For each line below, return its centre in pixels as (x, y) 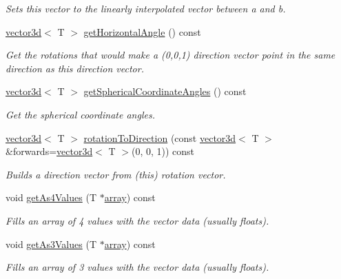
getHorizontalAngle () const (142, 31)
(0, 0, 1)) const (163, 151)
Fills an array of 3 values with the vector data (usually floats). (137, 267)
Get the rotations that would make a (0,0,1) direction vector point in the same (170, 55)
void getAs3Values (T (51, 244)
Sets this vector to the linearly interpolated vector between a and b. (146, 8)
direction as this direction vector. (75, 68)
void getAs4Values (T (51, 197)
